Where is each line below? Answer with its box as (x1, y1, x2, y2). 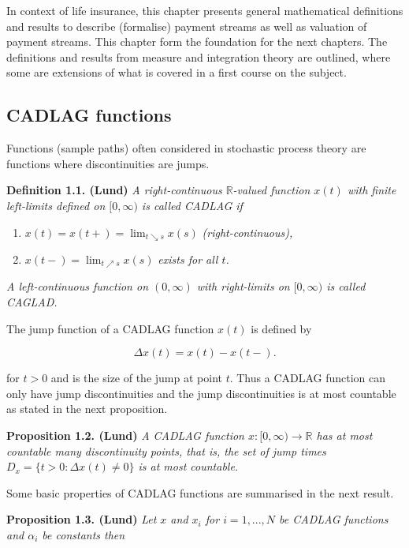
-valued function (232, 182, 310, 198)
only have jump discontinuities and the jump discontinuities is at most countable (6, 385, 396, 401)
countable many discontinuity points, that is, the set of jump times (6, 442, 326, 459)
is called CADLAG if (141, 197, 243, 213)
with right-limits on (196, 278, 290, 295)
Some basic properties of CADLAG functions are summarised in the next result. (6, 484, 394, 501)
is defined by (251, 320, 312, 336)
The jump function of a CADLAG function (6, 320, 214, 336)
